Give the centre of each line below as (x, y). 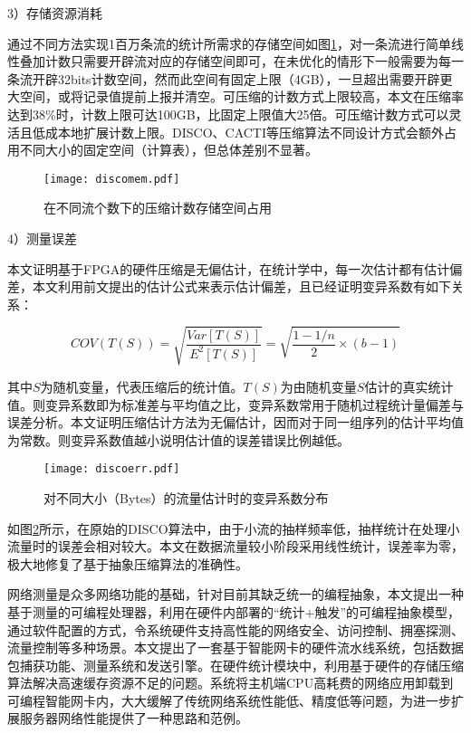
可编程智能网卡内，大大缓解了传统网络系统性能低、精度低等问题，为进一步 (229, 700)
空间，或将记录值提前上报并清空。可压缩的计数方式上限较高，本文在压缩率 (241, 96)
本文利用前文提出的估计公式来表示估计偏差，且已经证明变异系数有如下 (241, 286)
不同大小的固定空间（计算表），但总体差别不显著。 (168, 150)
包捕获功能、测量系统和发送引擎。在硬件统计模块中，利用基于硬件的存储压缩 (235, 665)
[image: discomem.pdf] (112, 179)
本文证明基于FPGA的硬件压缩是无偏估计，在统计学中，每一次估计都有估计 (229, 268)
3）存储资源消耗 (55, 13)
